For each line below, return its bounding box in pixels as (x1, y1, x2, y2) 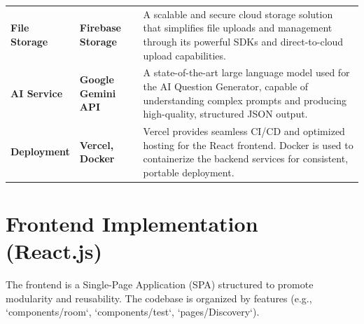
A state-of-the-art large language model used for (143, 65, 350, 80)
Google (79, 72, 114, 87)
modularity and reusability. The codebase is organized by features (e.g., (6, 290, 312, 305)
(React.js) (6, 237, 102, 265)
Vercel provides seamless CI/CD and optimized (143, 124, 345, 138)
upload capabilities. (143, 48, 226, 62)
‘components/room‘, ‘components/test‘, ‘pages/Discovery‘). (6, 304, 260, 319)
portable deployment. (143, 164, 234, 179)
